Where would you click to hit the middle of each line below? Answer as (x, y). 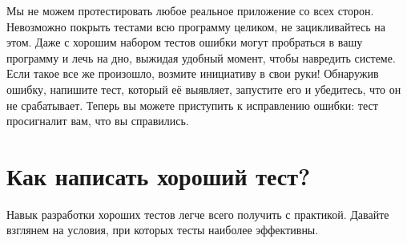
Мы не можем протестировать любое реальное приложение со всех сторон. (190, 10)
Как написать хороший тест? (159, 175)
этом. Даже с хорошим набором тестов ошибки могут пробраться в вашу (185, 42)
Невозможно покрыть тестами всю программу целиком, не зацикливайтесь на (196, 26)
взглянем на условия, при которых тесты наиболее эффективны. (163, 230)
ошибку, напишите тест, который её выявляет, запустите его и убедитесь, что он (204, 89)
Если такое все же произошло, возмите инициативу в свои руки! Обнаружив (193, 73)
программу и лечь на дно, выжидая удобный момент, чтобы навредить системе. (201, 57)
